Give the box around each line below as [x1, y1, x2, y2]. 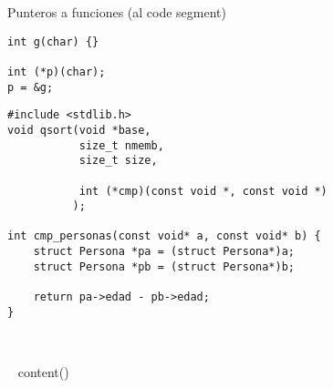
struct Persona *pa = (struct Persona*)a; [33, 245, 295, 259]
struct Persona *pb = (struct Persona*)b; [33, 260, 295, 273]
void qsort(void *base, [7, 123, 151, 137]
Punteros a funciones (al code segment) [7, 3, 227, 21]
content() [17, 362, 69, 381]
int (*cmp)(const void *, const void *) [78, 184, 328, 198]
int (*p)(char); [7, 65, 106, 78]
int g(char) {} [7, 35, 99, 48]
